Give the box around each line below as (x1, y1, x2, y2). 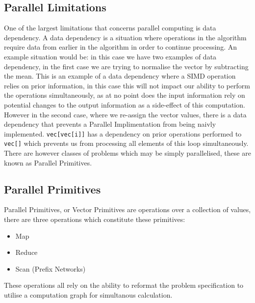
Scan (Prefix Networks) (15, 263, 86, 274)
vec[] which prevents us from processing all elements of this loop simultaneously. (4, 138, 249, 148)
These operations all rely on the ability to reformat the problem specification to (4, 280, 244, 290)
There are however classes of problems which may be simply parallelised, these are (4, 148, 251, 158)
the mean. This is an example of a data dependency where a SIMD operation (4, 71, 236, 81)
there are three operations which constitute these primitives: (4, 214, 185, 224)
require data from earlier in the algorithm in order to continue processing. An (4, 42, 237, 52)
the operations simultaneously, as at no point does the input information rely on (4, 90, 245, 100)
